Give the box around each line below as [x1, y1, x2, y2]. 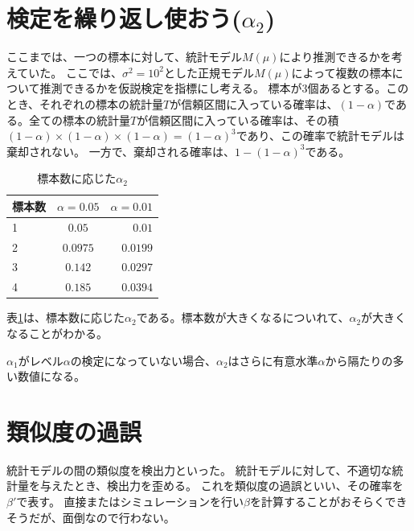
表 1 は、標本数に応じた [6, 309, 125, 326]
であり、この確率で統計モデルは [236, 127, 405, 144]
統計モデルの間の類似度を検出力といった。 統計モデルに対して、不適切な [6, 461, 392, 478]
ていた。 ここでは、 [17, 64, 122, 80]
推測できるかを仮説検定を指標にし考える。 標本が [39, 80, 302, 97]
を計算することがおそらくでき [249, 493, 408, 510]
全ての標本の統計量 [28, 111, 130, 128]
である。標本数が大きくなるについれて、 [136, 309, 350, 326]
